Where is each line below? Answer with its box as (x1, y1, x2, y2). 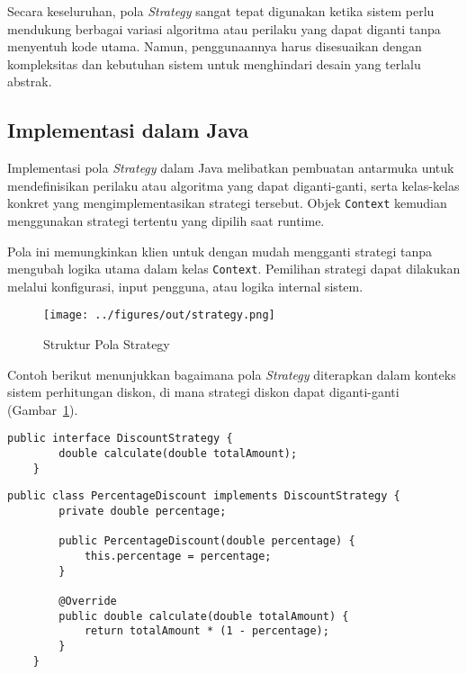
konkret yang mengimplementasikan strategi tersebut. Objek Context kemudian (7, 193, 447, 212)
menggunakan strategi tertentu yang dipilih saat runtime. (7, 211, 325, 230)
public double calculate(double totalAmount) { (58, 609, 349, 623)
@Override (58, 595, 117, 608)
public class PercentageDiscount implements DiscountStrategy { (7, 490, 400, 503)
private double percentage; (58, 505, 227, 518)
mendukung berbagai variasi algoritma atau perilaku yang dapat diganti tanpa (7, 19, 441, 38)
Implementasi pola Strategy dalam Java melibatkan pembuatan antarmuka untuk (7, 158, 454, 177)
